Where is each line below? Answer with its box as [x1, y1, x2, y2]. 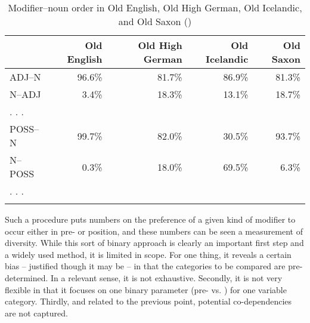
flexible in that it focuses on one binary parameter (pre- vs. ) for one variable [5, 283, 287, 296]
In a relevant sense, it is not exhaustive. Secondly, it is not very [51, 271, 283, 284]
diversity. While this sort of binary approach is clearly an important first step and [5, 236, 304, 249]
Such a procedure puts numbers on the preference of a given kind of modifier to [5, 213, 296, 225]
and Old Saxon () [118, 14, 192, 28]
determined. [5, 271, 48, 284]
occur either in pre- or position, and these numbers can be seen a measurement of [5, 224, 303, 237]
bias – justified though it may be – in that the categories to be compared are [5, 260, 286, 272]
